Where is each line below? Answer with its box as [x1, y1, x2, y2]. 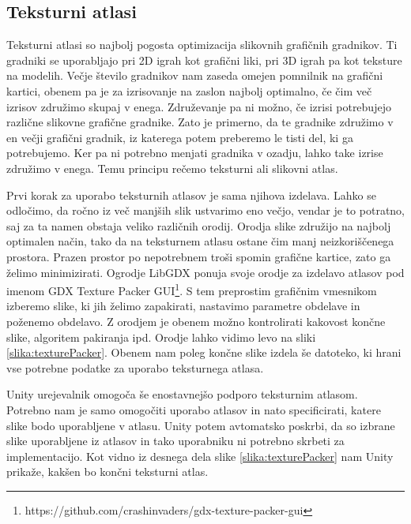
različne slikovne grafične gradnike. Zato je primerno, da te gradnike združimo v [6, 114, 394, 130]
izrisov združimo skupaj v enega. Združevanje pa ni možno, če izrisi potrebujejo [6, 98, 391, 114]
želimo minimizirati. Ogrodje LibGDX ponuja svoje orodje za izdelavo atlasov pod [6, 264, 405, 280]
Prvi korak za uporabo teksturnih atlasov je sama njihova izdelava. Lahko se [6, 186, 376, 203]
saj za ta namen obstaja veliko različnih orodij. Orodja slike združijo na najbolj [6, 217, 391, 234]
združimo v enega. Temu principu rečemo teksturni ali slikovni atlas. [6, 159, 338, 176]
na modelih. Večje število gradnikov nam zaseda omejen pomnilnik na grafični [6, 67, 383, 84]
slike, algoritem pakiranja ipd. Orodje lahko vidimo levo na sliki [6, 328, 316, 345]
